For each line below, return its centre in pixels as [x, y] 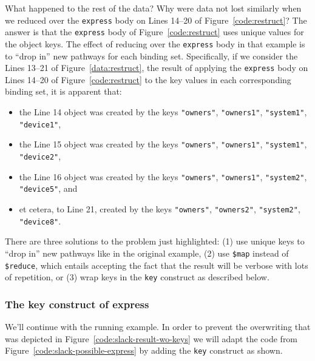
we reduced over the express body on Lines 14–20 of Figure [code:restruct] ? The [156, 20]
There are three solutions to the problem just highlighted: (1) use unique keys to [155, 241]
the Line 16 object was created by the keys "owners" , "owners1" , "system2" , [163, 176]
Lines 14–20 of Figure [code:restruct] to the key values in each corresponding [148, 79]
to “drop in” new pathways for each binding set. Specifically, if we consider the [151, 56]
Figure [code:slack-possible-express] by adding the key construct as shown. [144, 350]
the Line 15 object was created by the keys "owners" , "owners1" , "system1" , [163, 144]
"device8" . [40, 221]
